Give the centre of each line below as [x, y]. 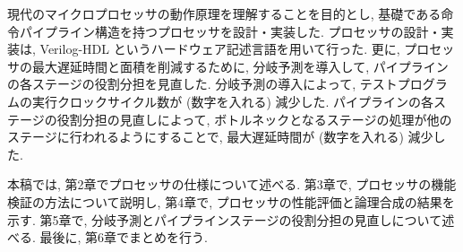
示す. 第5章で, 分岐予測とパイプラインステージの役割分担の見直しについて [225, 219]
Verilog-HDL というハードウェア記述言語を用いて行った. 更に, [220, 49]
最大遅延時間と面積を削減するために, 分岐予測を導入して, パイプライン [240, 66]
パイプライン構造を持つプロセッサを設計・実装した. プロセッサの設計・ [230, 31]
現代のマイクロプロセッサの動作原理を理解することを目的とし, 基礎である [224, 13]
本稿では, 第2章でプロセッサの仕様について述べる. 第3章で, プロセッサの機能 [232, 184]
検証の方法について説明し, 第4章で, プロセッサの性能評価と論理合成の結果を [231, 201]
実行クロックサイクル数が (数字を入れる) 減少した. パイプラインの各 [233, 101]
